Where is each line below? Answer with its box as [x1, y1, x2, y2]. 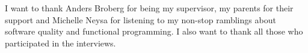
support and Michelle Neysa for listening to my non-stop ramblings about [5, 13, 276, 26]
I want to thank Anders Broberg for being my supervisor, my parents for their [5, 2, 294, 14]
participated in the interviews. [5, 36, 116, 49]
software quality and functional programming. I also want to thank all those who [5, 25, 303, 38]
